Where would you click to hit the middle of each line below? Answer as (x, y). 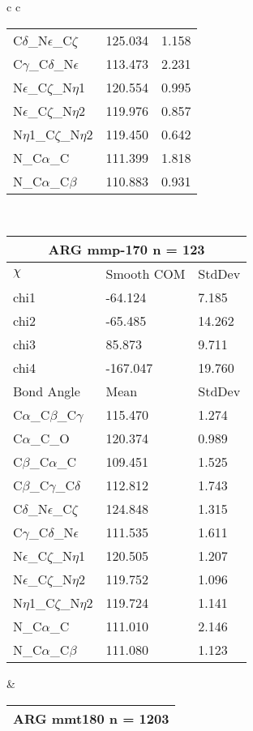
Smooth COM (146, 274)
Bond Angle (47, 391)
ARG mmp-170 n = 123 (126, 250)
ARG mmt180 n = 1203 (91, 718)
